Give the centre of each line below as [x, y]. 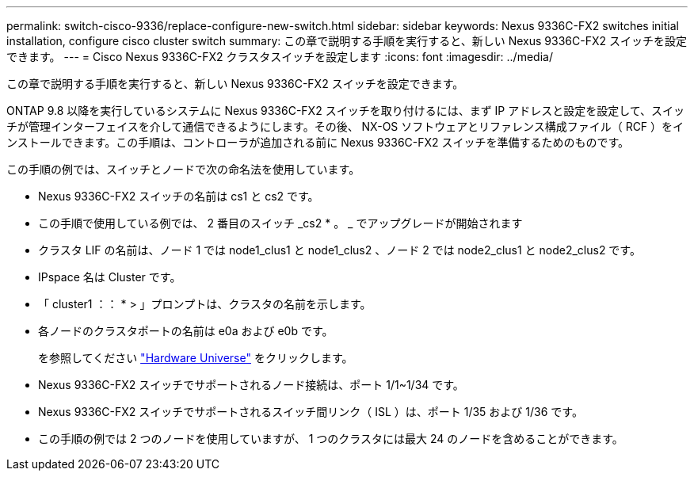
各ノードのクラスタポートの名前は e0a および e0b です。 [186, 331]
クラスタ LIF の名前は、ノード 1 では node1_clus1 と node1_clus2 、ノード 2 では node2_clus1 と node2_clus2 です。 [339, 250]
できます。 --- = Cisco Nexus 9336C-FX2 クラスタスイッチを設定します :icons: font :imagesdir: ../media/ [280, 57]
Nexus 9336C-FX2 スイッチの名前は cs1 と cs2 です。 [179, 196]
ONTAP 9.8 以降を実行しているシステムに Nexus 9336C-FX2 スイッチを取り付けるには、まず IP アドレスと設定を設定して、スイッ [346, 111]
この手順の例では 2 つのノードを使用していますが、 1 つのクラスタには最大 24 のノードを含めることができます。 [331, 439]
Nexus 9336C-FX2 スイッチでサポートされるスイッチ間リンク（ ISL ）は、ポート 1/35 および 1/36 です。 [311, 412]
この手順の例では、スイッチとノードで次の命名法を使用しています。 [183, 169]
